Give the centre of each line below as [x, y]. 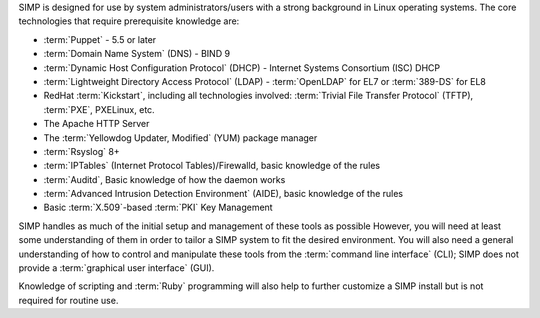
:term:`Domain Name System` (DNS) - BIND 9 [136, 54]
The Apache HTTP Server [96, 124]
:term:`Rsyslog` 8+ [81, 151]
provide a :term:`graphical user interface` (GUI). [116, 268]
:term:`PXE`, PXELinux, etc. [99, 109]
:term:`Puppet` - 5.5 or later [100, 39]
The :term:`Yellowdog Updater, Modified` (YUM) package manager [180, 137]
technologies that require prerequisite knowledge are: [129, 21]
